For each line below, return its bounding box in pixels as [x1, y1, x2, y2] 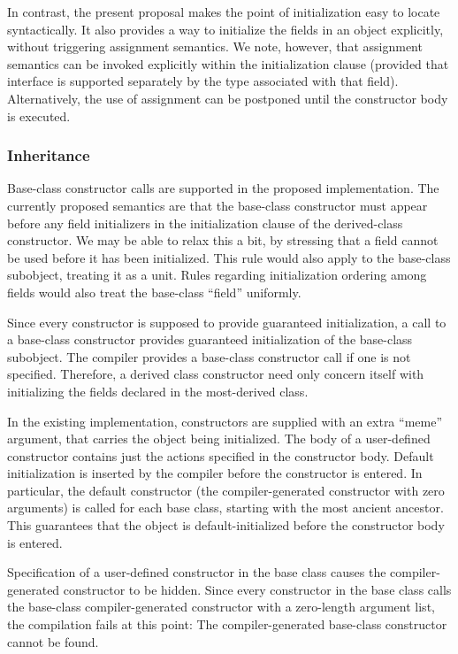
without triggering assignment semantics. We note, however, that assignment [7, 37, 423, 56]
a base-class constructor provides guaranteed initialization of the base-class [7, 330, 413, 349]
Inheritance [7, 144, 90, 166]
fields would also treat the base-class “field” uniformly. [7, 282, 302, 301]
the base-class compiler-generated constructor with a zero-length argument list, [7, 597, 435, 616]
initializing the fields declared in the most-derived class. [7, 381, 309, 400]
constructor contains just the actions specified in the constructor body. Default [7, 446, 434, 465]
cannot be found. [7, 632, 99, 650]
